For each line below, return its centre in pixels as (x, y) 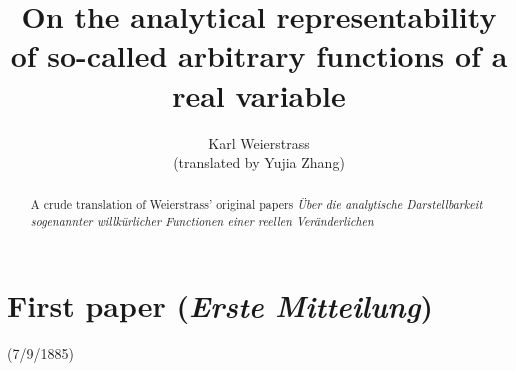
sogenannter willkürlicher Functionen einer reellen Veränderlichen (202, 221)
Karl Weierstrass (259, 142)
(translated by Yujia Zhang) (259, 162)
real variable (259, 94)
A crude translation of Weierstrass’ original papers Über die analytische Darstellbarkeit (256, 204)
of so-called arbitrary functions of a (259, 55)
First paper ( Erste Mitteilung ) (220, 305)
